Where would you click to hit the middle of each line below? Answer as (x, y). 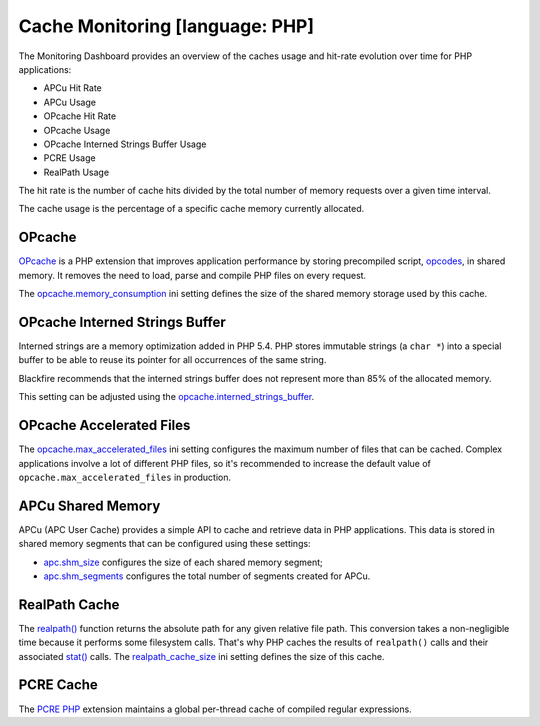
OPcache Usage (77, 130)
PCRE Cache (58, 685)
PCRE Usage (69, 158)
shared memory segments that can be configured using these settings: (164, 544)
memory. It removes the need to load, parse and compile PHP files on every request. (192, 275)
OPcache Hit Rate (80, 116)
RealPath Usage (76, 172)
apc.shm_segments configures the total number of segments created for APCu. (207, 576)
